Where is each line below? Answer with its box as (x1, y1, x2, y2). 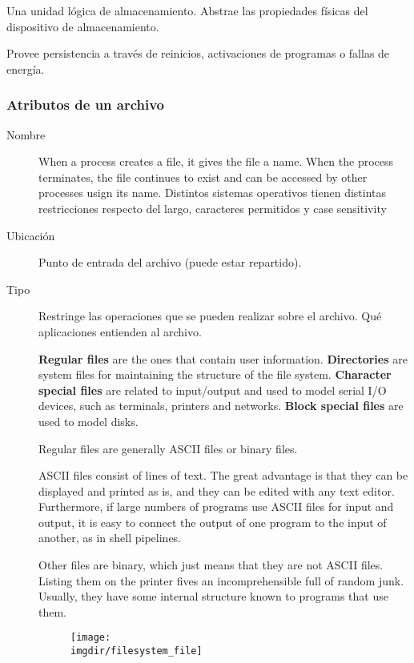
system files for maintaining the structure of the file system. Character (38, 366, 392, 383)
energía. (6, 60, 45, 77)
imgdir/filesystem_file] (70, 645, 203, 657)
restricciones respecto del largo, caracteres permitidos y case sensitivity (38, 199, 387, 216)
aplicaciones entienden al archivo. (38, 323, 202, 340)
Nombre (6, 126, 46, 143)
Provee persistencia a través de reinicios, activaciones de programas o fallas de (6, 45, 390, 62)
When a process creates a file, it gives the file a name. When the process (38, 153, 394, 170)
